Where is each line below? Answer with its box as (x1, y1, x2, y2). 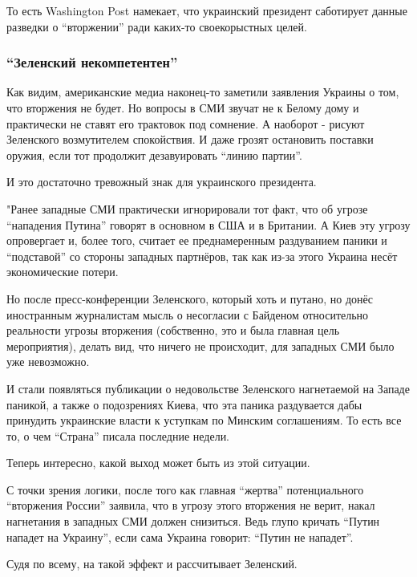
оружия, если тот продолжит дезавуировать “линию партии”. (6, 146, 302, 163)
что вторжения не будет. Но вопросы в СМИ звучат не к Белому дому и (6, 100, 359, 116)
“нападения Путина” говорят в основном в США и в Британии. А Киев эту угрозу (6, 216, 411, 233)
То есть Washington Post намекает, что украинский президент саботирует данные (6, 2, 407, 18)
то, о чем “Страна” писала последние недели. (6, 427, 230, 444)
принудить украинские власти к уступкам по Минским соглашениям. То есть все (6, 412, 402, 429)
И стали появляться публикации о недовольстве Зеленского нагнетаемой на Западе (6, 380, 410, 396)
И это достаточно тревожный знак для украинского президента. (6, 173, 317, 190)
